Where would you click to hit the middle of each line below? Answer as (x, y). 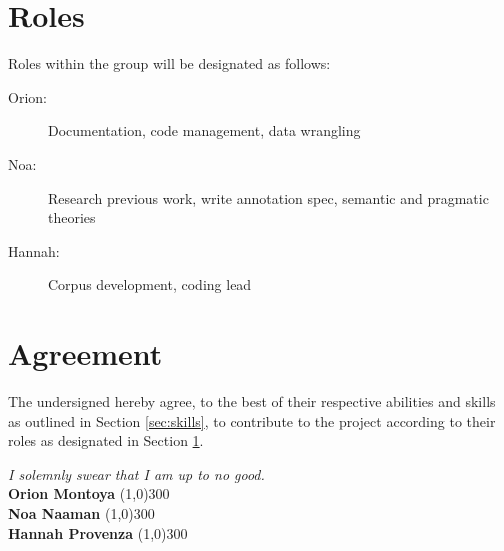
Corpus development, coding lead (150, 284)
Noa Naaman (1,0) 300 (81, 512)
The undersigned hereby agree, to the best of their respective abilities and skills (252, 401)
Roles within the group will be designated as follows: (169, 63)
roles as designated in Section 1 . (106, 440)
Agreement (85, 353)
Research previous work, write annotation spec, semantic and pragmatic (268, 197)
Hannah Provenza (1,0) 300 (98, 532)
